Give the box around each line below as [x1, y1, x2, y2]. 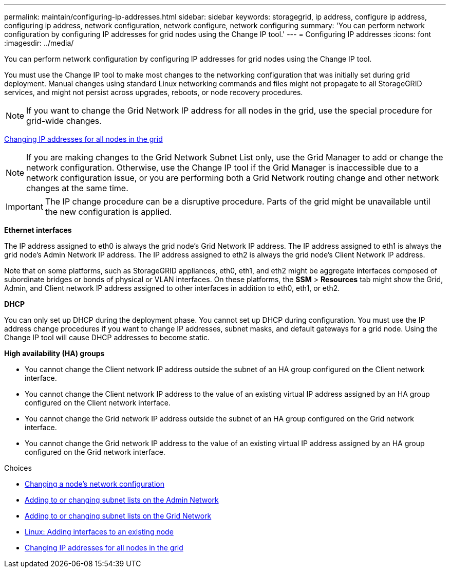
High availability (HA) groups [4, 349, 105, 358]
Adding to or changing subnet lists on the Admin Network [25, 495, 219, 504]
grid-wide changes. [26, 116, 102, 126]
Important [6, 201, 43, 212]
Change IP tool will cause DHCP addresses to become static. [4, 333, 210, 342]
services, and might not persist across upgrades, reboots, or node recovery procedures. [4, 88, 303, 97]
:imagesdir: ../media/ [4, 39, 74, 47]
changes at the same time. [26, 183, 128, 193]
